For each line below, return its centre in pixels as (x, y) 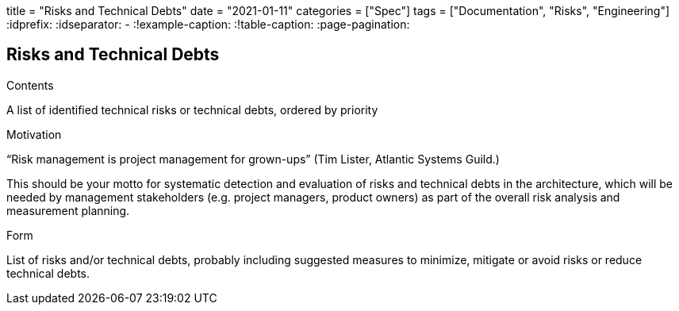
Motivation (34, 134)
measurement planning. (68, 210)
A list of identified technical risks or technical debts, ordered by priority (192, 109)
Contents (30, 85)
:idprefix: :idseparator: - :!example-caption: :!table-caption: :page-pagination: (208, 24)
